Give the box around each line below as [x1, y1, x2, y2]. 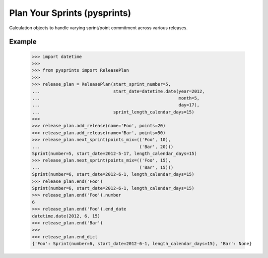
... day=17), [32, 102, 200, 108]
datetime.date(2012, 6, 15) [32, 213, 100, 219]
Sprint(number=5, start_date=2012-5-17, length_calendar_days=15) [32, 151, 197, 156]
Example [9, 38, 37, 46]
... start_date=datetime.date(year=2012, [32, 88, 205, 94]
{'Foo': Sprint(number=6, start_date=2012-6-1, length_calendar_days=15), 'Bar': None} [32, 241, 252, 247]
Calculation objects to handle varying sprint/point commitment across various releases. [9, 25, 188, 31]
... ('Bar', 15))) [32, 164, 174, 170]
